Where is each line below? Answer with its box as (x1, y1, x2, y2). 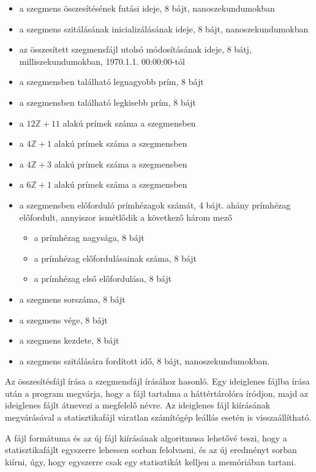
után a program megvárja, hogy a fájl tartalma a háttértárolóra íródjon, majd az (5, 386, 309, 399)
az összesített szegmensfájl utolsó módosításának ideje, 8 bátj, (19, 43, 252, 56)
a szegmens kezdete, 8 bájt (19, 334, 119, 347)
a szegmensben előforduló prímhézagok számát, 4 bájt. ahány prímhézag (19, 198, 291, 211)
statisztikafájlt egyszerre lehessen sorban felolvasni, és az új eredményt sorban (5, 443, 297, 456)
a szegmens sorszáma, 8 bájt (19, 292, 126, 305)
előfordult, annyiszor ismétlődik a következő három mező (19, 210, 232, 223)
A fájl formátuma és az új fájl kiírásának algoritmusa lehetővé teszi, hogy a (5, 431, 287, 444)
